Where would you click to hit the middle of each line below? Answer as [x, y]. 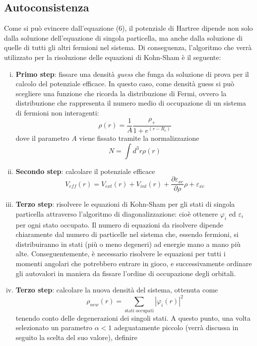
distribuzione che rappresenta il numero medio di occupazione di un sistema [131, 103]
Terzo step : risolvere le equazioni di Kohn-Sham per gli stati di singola [125, 204]
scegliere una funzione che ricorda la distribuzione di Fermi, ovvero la [121, 93]
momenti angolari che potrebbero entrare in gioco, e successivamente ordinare [134, 263]
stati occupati [139, 311]
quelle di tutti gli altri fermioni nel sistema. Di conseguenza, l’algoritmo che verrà [128, 47]
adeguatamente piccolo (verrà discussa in [176, 327]
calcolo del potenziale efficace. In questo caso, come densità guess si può [125, 84]
